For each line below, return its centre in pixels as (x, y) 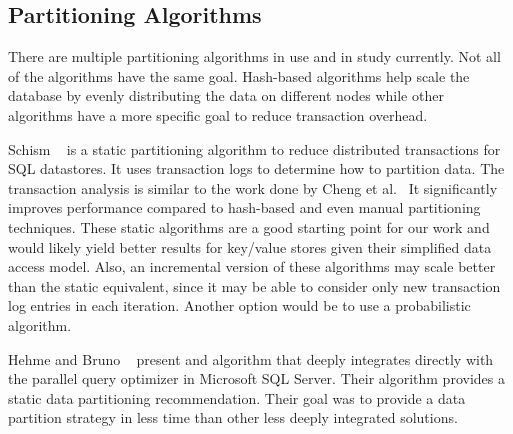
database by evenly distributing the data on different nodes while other (226, 95)
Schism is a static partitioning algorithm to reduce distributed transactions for (254, 148)
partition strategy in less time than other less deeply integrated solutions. (233, 417)
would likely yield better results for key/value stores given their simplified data (250, 246)
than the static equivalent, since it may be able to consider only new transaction (254, 285)
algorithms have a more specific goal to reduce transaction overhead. (218, 114)
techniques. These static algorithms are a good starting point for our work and (249, 226)
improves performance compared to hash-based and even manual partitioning (244, 207)
